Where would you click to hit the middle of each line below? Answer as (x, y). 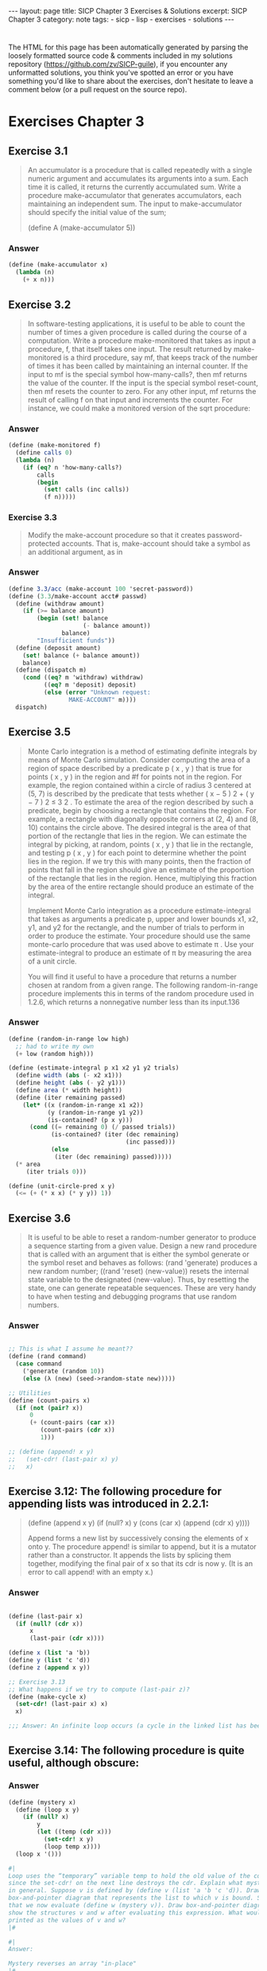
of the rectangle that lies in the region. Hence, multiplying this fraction (142, 878)
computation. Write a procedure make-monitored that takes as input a (142, 341)
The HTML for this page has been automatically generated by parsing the (128, 47)
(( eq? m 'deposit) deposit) (90, 685)
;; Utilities (30, 1393)
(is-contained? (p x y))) (90, 1120)
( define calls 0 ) (44, 453)
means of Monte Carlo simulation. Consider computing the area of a (139, 760)
